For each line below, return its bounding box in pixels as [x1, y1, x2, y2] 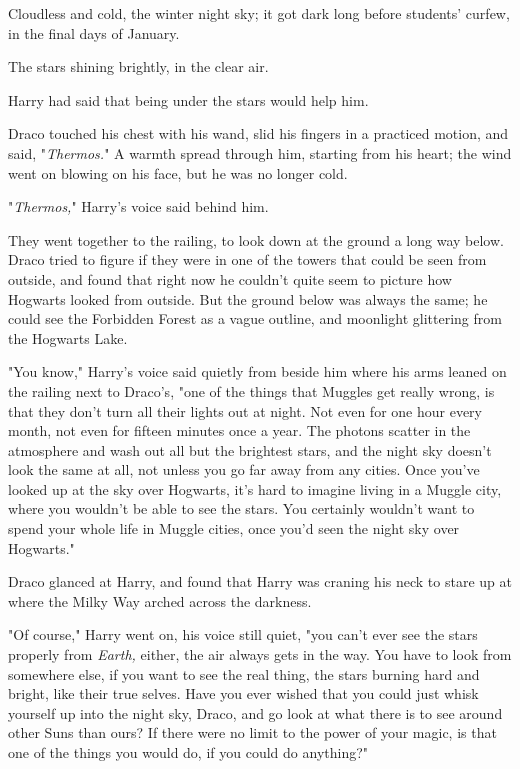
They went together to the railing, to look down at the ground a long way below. [8, 229, 504, 250]
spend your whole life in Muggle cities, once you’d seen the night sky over [8, 518, 460, 539]
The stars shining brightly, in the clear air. [8, 56, 269, 77]
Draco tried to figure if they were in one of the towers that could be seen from [8, 249, 487, 270]
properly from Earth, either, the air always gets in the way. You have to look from [8, 644, 512, 665]
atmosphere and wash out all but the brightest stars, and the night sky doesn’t [8, 439, 492, 460]
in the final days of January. [8, 22, 180, 43]
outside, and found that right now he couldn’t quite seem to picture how [8, 268, 452, 289]
